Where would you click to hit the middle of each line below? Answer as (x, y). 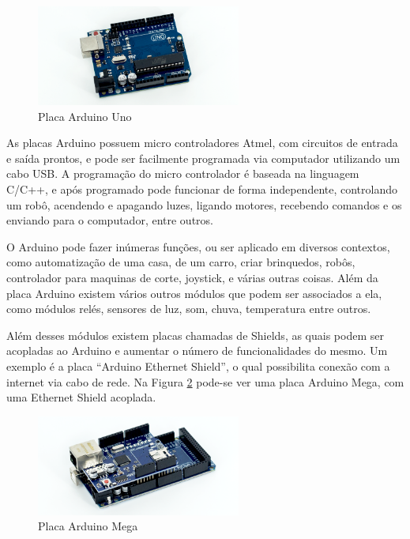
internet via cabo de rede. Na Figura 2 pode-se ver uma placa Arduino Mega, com (205, 381)
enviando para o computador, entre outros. (110, 220)
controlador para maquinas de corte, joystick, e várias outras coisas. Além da (192, 277)
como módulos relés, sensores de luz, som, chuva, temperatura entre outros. (189, 309)
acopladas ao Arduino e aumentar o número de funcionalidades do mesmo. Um (197, 351)
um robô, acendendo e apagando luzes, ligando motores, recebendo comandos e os (204, 204)
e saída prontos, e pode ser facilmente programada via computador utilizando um (203, 158)
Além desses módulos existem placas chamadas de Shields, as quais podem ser (195, 335)
